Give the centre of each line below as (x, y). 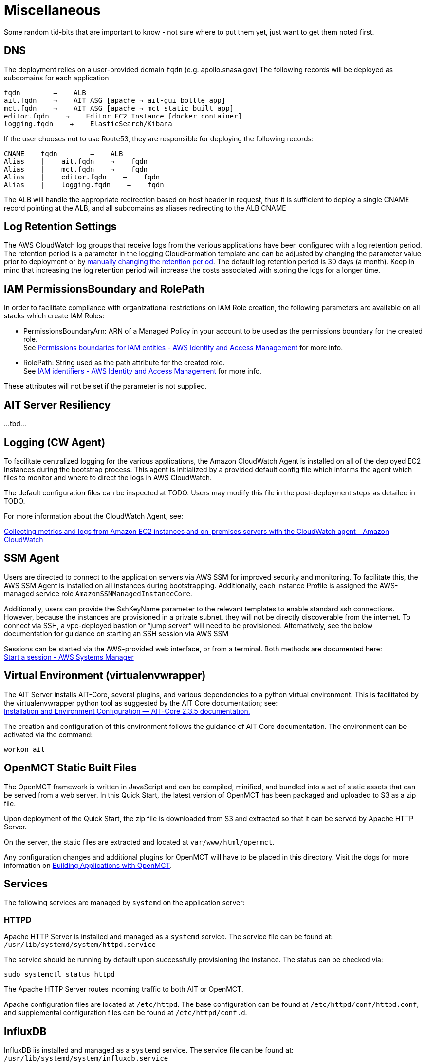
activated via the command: (48, 734)
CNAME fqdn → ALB (64, 153)
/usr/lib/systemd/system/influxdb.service (86, 1058)
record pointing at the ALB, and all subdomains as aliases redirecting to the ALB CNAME (145, 208)
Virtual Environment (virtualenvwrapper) (105, 676)
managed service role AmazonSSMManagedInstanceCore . (98, 593)
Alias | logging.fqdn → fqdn (84, 185)
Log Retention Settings (60, 227)
